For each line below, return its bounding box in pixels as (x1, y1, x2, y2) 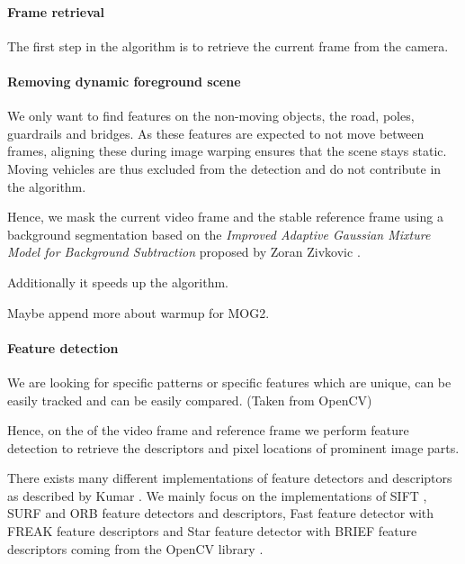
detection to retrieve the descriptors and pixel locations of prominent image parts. (7, 438, 460, 457)
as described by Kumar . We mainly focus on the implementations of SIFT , (7, 486, 427, 505)
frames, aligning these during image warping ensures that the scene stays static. (7, 141, 447, 160)
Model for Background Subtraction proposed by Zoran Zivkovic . (7, 242, 361, 261)
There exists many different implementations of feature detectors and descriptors (7, 468, 452, 487)
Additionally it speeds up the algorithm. (7, 272, 229, 291)
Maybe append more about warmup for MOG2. (7, 303, 270, 322)
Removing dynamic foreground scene (7, 71, 241, 90)
